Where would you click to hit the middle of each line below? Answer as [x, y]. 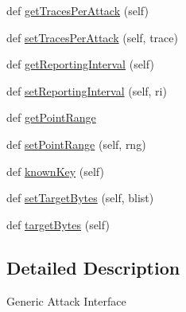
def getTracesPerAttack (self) [77, 10]
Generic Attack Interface [66, 300]
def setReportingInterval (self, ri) [87, 90]
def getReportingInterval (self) [80, 64]
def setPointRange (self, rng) [76, 144]
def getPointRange [51, 117]
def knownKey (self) [55, 171]
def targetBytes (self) [58, 224]
